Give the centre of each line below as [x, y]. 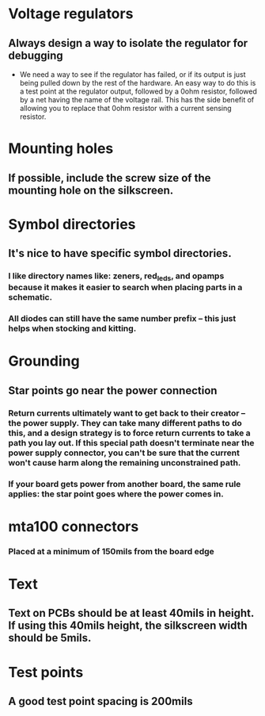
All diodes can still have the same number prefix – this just [122, 319]
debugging [36, 55]
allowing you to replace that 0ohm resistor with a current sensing [125, 108]
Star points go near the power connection [113, 391]
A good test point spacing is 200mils [100, 701]
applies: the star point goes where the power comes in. [116, 494]
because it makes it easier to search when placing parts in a [125, 288]
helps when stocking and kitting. [72, 328]
